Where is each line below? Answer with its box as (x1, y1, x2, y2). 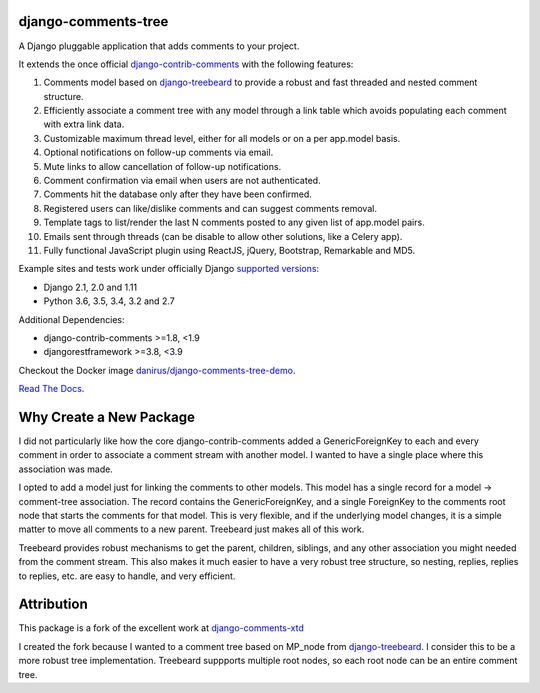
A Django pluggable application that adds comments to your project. (18, 40, 300, 52)
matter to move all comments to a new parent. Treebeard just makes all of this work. (18, 523, 365, 535)
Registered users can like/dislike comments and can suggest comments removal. (43, 202, 377, 214)
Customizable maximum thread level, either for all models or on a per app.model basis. (43, 132, 401, 144)
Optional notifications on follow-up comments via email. (43, 146, 274, 159)
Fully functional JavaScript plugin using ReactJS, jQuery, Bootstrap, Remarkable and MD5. (43, 244, 416, 256)
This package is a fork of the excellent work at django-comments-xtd (18, 622, 305, 634)
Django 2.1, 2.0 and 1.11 (43, 281, 138, 293)
